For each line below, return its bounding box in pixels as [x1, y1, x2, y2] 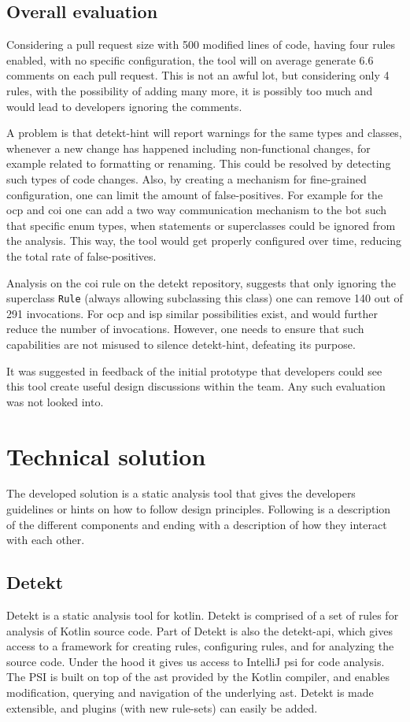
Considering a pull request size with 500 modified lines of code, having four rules [6, 36, 396, 53]
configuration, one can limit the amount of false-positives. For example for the [6, 186, 383, 202]
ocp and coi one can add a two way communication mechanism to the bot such [6, 202, 387, 218]
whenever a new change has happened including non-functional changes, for [6, 139, 371, 156]
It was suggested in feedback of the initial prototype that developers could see [6, 362, 382, 379]
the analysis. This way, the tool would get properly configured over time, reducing [6, 232, 402, 249]
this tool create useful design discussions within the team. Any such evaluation [6, 378, 386, 394]
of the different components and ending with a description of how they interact [6, 516, 387, 532]
